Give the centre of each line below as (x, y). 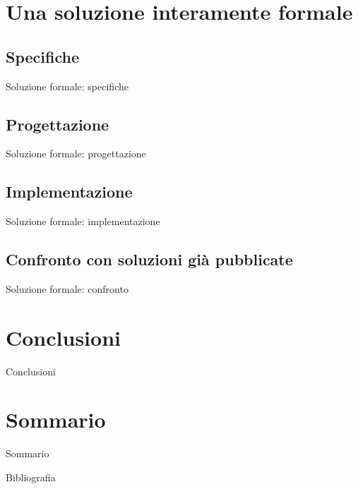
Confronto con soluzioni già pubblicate (149, 259)
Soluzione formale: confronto (67, 288)
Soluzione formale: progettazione (76, 153)
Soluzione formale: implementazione (83, 221)
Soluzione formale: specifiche (67, 86)
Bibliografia (31, 477)
